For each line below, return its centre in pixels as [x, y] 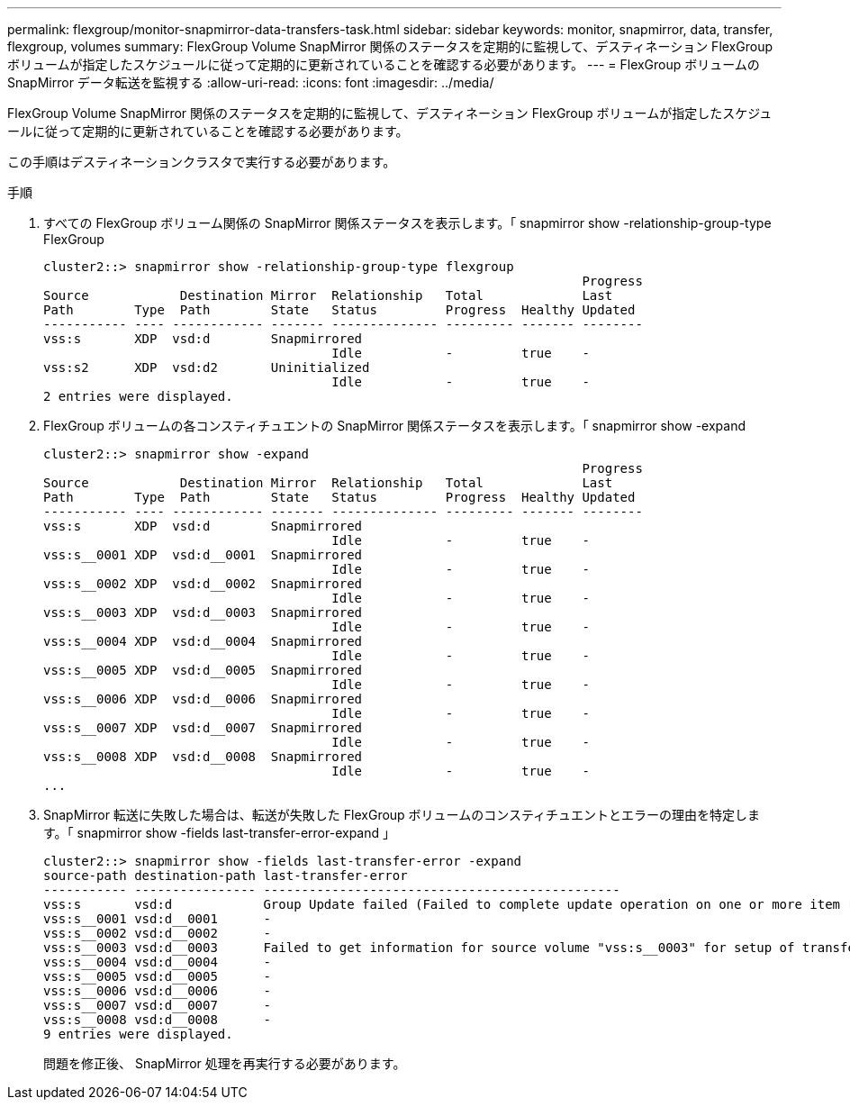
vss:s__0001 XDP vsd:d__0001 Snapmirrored [203, 555]
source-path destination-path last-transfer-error [226, 876]
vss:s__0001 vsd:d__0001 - [157, 919]
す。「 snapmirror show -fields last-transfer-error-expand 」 [220, 833]
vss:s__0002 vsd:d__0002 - [157, 933]
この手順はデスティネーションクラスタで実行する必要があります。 [202, 162]
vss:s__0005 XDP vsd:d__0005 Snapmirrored [203, 670]
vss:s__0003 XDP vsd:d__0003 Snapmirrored [203, 612]
